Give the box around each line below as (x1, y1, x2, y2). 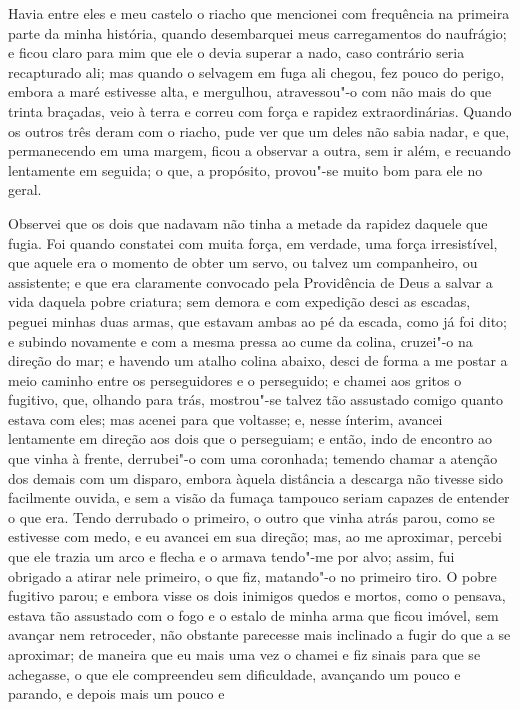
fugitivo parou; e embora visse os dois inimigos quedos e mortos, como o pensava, (8, 585, 506, 606)
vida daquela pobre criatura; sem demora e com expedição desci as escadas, (8, 291, 471, 312)
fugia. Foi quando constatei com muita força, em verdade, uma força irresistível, (8, 232, 498, 253)
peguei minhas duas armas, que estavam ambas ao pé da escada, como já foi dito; (8, 310, 507, 331)
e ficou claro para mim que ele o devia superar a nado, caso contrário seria (8, 42, 465, 63)
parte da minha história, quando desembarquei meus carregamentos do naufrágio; (8, 22, 507, 43)
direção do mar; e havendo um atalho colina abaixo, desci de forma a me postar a (8, 350, 508, 371)
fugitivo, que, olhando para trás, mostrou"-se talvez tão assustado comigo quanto (8, 389, 504, 410)
